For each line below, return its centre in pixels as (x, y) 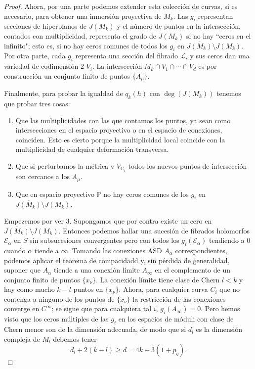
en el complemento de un (192, 270)
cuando (15, 250)
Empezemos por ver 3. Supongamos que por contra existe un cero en (108, 220)
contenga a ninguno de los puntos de (59, 299)
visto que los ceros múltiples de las (56, 319)
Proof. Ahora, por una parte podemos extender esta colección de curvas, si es (121, 6)
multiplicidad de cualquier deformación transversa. (92, 149)
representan (215, 16)
